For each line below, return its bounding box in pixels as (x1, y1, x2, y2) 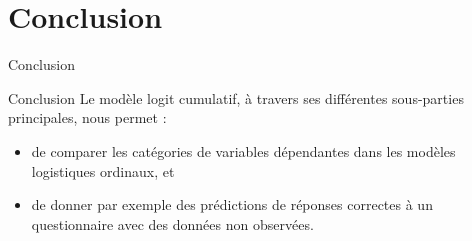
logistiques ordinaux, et (31, 160, 175, 181)
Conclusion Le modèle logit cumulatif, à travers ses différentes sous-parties (8, 87, 464, 108)
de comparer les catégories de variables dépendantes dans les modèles (31, 140, 456, 161)
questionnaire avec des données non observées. (31, 213, 314, 234)
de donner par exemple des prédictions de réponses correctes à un (31, 194, 433, 215)
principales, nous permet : (8, 107, 167, 128)
